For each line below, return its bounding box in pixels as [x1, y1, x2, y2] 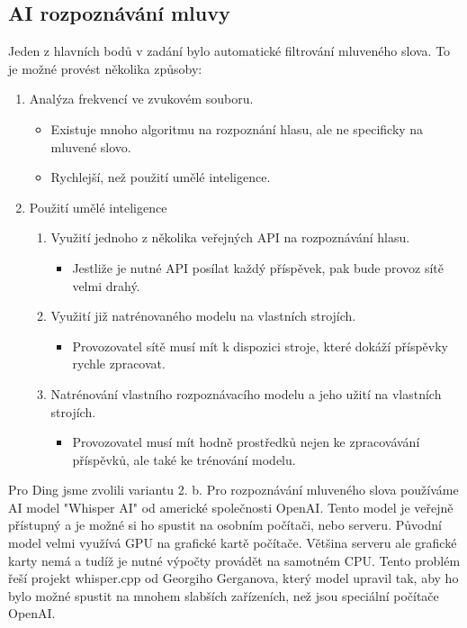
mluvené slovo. [50, 137, 131, 156]
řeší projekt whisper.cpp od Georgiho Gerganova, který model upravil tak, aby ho [8, 569, 459, 587]
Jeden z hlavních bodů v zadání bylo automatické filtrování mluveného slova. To [8, 41, 451, 60]
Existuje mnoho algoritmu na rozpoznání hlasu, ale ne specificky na [50, 119, 424, 138]
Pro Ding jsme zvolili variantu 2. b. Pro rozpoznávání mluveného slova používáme [8, 480, 459, 499]
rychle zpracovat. [72, 354, 166, 373]
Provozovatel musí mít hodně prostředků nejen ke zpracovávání [72, 432, 420, 451]
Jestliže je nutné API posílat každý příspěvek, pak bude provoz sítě [72, 258, 444, 277]
